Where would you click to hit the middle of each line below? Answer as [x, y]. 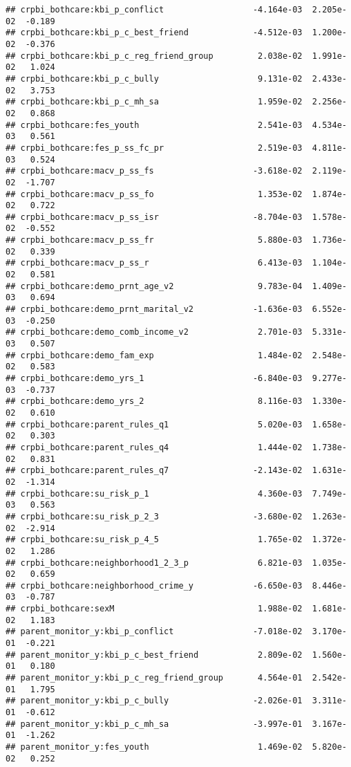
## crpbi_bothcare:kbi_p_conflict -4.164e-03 [154, 10]
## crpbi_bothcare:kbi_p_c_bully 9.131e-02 [154, 78]
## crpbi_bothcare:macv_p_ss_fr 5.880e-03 [154, 240]
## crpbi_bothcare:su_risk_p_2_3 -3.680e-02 [154, 516]
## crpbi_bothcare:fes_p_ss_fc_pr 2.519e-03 [154, 148]
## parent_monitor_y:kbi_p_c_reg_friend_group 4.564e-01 [154, 678]
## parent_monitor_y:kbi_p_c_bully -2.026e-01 [154, 701]
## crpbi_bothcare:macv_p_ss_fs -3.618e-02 [154, 171]
